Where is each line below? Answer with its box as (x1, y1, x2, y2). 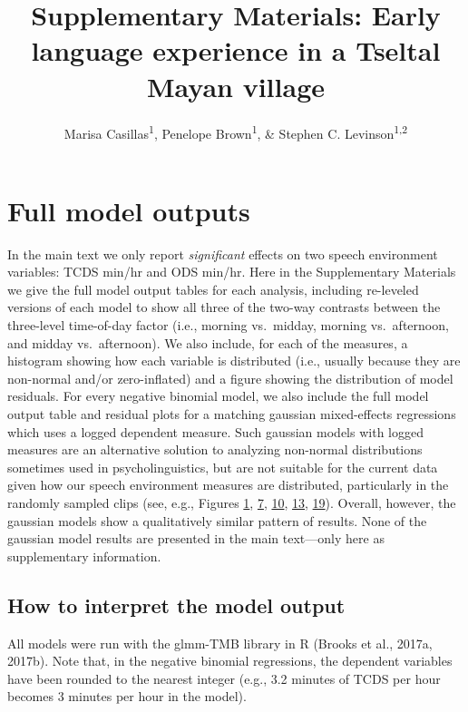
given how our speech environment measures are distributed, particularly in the (7, 475, 449, 494)
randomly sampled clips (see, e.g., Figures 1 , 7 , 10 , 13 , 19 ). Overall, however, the (7, 493, 456, 512)
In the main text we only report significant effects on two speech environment (7, 244, 438, 263)
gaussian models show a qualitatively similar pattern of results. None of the (7, 511, 427, 530)
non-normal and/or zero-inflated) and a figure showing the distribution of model (7, 368, 453, 387)
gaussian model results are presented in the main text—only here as (7, 529, 385, 548)
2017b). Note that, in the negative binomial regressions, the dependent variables (7, 651, 453, 670)
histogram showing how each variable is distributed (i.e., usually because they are (7, 351, 461, 370)
